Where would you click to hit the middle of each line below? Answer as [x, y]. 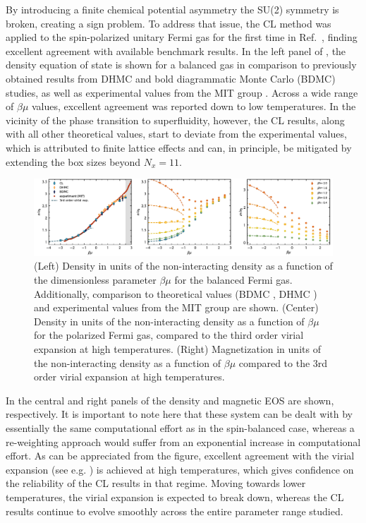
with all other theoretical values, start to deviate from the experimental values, [176, 134]
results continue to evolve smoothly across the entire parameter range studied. [175, 511]
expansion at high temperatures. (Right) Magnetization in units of [177, 349]
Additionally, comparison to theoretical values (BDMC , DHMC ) [176, 293]
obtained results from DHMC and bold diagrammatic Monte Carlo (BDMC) [171, 78]
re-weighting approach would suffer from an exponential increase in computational [183, 441]
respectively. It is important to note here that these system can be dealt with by [179, 414]
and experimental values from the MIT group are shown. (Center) [176, 307]
